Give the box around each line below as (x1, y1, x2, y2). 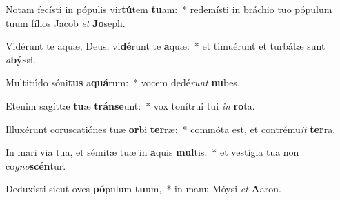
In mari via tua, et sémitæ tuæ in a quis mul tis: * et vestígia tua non (6, 145, 299, 159)
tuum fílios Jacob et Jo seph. (6, 15, 126, 30)
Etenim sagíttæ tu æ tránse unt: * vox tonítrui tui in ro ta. (6, 98, 255, 112)
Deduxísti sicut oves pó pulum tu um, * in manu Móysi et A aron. (6, 181, 281, 196)
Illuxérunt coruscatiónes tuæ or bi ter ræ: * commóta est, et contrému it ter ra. (6, 121, 336, 136)
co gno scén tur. (6, 158, 66, 172)
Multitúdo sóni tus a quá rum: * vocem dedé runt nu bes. (6, 75, 240, 90)
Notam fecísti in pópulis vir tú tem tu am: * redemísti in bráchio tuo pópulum (6, 2, 332, 16)
